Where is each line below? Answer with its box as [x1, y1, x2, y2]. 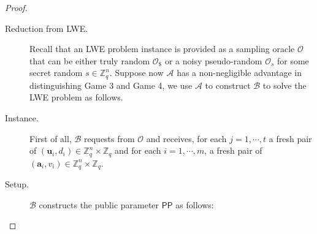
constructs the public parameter [39, 198, 159, 211]
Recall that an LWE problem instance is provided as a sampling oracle [29, 42, 295, 55]
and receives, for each [146, 132, 227, 145]
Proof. [5, 1, 28, 13]
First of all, [29, 132, 72, 145]
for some [277, 54, 309, 67]
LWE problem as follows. [29, 91, 123, 104]
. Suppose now [109, 66, 164, 79]
